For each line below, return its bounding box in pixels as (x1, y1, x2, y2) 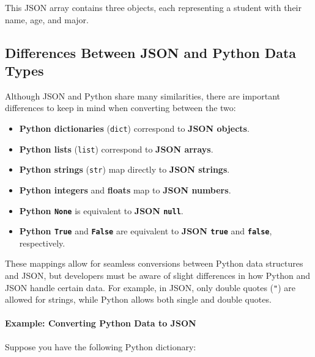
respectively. (19, 236, 65, 249)
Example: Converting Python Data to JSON (5, 317, 196, 330)
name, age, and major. (5, 13, 89, 26)
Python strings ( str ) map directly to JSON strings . (19, 163, 230, 176)
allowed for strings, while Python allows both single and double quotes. (5, 293, 272, 306)
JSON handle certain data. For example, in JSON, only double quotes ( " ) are (5, 281, 296, 294)
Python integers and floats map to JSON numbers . (19, 183, 231, 196)
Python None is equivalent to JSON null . (19, 204, 183, 217)
